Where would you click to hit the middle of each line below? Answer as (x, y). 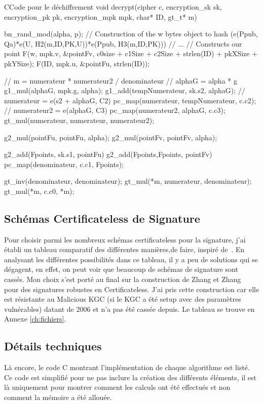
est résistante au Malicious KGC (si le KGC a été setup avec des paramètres (123, 299)
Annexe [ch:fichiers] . (35, 319)
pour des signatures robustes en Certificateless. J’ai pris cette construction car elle (132, 289)
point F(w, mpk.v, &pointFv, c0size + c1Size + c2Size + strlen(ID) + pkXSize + (131, 53)
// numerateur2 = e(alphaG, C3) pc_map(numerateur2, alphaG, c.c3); (115, 110)
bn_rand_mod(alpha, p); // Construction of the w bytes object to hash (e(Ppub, (131, 34)
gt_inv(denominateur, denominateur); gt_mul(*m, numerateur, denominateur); (128, 181)
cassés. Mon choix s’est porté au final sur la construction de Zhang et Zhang (123, 279)
